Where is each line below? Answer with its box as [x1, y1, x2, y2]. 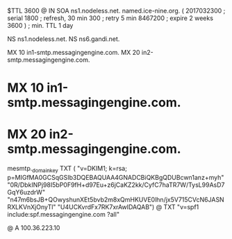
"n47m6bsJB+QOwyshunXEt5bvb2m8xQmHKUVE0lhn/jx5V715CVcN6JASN [7, 195, 224, 204]
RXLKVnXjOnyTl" [7, 202, 56, 211]
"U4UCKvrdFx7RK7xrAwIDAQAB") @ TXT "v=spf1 [57, 202, 199, 211]
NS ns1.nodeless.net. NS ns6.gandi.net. [7, 35, 120, 43]
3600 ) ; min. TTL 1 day [7, 22, 74, 29]
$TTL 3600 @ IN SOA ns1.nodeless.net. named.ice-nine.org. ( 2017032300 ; [7, 7, 226, 15]
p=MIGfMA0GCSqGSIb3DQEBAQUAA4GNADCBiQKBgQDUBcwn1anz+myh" [7, 173, 224, 181]
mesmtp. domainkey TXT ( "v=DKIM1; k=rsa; [7, 164, 127, 174]
